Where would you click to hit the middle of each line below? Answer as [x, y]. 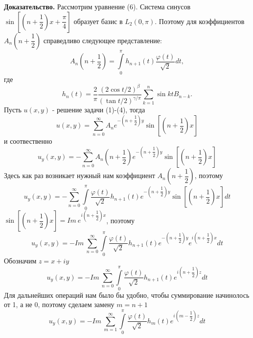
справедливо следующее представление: [103, 40]
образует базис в [98, 21]
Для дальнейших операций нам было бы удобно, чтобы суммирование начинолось [127, 295]
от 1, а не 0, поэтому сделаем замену [59, 304]
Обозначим [20, 261]
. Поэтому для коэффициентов [200, 21]
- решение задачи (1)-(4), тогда [99, 110]
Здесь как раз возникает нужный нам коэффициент [80, 175]
